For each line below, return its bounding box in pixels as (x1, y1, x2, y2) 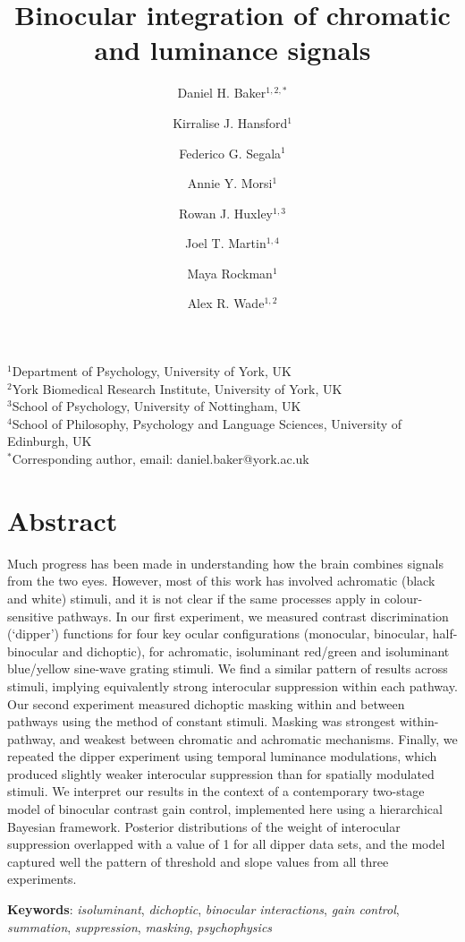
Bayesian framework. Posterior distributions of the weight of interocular (7, 817, 401, 835)
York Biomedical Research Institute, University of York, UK (12, 379, 342, 398)
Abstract (7, 501, 118, 538)
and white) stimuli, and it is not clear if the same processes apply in (7, 588, 381, 607)
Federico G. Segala (179, 143, 282, 162)
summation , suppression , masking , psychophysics (7, 917, 273, 936)
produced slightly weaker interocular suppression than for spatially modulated (7, 764, 435, 783)
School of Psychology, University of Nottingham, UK (12, 397, 301, 415)
